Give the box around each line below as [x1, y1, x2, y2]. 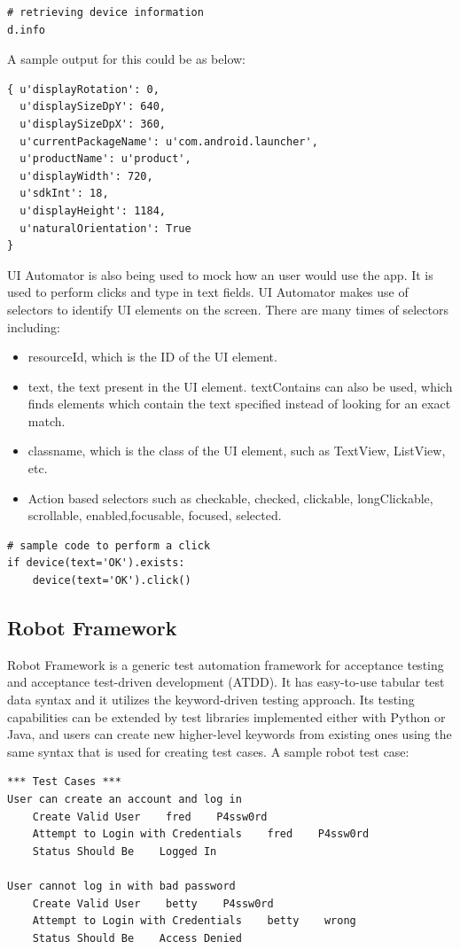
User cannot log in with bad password [7, 879, 236, 892]
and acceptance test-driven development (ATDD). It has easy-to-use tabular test [7, 673, 445, 691]
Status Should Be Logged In [32, 844, 217, 858]
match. [27, 411, 66, 430]
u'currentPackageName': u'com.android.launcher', [19, 135, 318, 148]
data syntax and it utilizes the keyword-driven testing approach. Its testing [7, 690, 415, 709]
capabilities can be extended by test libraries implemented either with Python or [7, 707, 446, 726]
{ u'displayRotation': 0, [7, 82, 160, 96]
